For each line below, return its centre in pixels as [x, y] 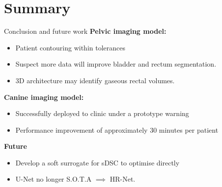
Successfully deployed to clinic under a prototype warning [102, 113]
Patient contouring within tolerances [70, 47]
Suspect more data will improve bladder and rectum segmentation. [116, 64]
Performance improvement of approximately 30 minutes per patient [117, 129]
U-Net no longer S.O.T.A [54, 179]
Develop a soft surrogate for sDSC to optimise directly [97, 162]
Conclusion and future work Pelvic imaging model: [85, 31]
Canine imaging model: [44, 97]
